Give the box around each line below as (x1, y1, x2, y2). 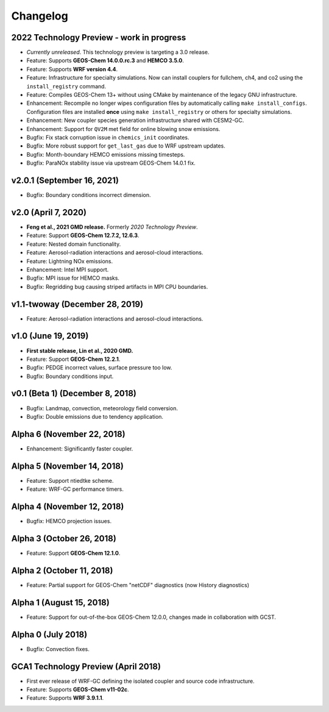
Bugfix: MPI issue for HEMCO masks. (26, 274, 120, 282)
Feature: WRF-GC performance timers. (26, 485, 124, 493)
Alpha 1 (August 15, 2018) (11, 597, 110, 608)
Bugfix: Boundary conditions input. (26, 372, 114, 380)
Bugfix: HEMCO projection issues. (26, 518, 112, 525)
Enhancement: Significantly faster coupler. (26, 445, 133, 452)
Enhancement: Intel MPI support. (26, 266, 109, 273)
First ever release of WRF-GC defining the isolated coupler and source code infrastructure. (26, 677, 255, 685)
